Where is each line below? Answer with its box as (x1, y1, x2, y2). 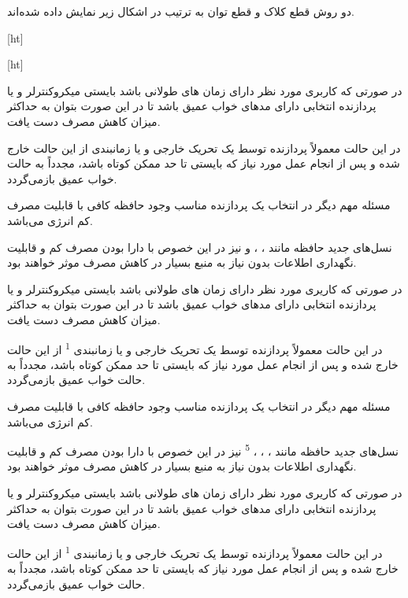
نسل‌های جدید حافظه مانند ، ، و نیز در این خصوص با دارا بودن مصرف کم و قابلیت (7, 238, 392, 255)
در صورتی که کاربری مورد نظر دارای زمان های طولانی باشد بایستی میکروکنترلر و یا (7, 82, 402, 98)
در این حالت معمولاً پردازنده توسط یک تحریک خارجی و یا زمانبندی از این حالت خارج (7, 139, 401, 156)
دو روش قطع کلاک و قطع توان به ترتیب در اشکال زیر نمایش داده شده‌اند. (7, 3, 354, 19)
